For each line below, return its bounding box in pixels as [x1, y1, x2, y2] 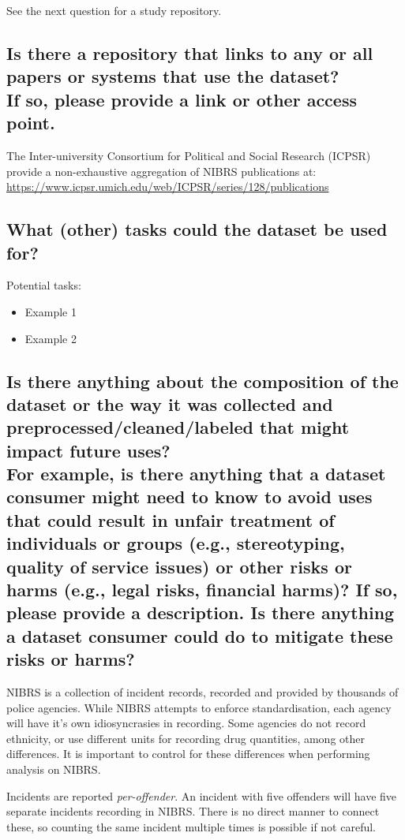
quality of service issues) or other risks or [6, 554, 352, 578]
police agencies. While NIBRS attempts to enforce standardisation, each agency [6, 699, 392, 715]
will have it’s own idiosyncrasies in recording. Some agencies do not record [6, 715, 366, 731]
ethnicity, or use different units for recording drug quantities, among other [6, 730, 365, 746]
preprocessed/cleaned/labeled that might [6, 415, 350, 439]
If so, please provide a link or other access [6, 87, 357, 111]
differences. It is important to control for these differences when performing [6, 745, 370, 762]
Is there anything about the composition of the [6, 368, 399, 393]
